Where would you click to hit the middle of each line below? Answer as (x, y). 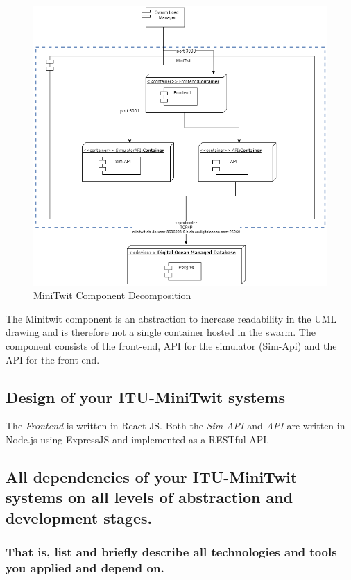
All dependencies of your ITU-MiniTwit (152, 477)
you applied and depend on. (85, 568)
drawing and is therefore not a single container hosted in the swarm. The (161, 332)
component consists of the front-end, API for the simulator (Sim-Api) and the (171, 346)
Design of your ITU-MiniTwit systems (146, 396)
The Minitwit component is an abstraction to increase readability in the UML (171, 318)
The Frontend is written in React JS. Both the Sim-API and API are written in (175, 426)
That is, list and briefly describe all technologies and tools (171, 552)
